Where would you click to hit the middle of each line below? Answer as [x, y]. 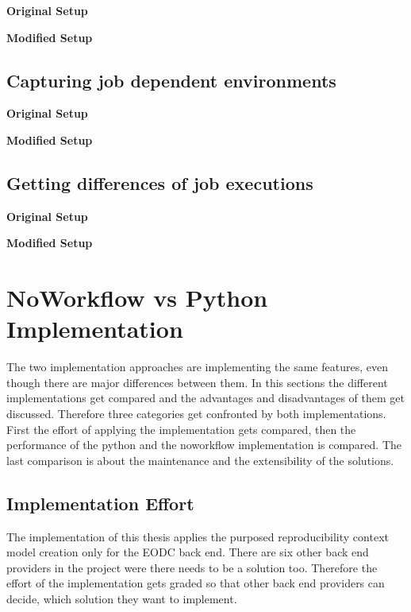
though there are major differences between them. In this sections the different [197, 382]
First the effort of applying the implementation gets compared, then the [181, 429]
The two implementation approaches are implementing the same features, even [197, 367]
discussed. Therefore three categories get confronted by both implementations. [196, 414]
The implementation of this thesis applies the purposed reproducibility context [198, 536]
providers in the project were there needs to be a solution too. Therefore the [192, 567]
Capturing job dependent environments [171, 80]
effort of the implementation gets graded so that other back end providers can [196, 583]
